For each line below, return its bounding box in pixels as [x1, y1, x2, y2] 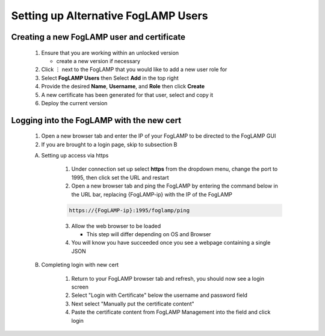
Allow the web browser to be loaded [71, 222, 161, 230]
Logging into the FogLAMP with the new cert [11, 115, 182, 126]
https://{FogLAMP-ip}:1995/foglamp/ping [69, 207, 190, 213]
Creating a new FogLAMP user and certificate [11, 32, 186, 42]
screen [71, 283, 89, 290]
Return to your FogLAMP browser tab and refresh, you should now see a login [71, 275, 265, 282]
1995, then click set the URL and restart [71, 174, 169, 181]
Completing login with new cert [41, 261, 119, 269]
